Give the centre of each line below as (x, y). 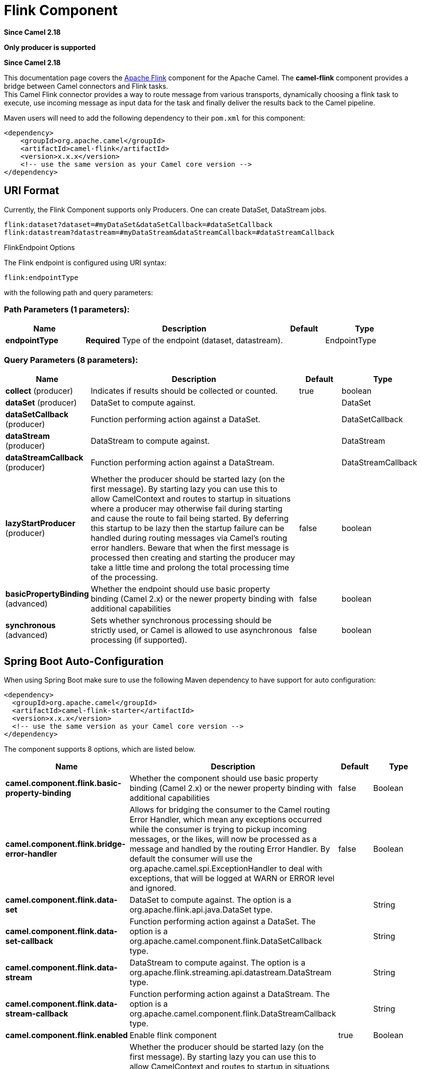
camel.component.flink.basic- (63, 783)
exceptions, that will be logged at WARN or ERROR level (232, 878)
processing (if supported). (139, 640)
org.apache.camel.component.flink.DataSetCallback (226, 941)
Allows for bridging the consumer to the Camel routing (230, 809)
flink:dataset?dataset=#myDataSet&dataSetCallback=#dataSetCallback (138, 224)
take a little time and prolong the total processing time (190, 568)
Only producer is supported (50, 47)
